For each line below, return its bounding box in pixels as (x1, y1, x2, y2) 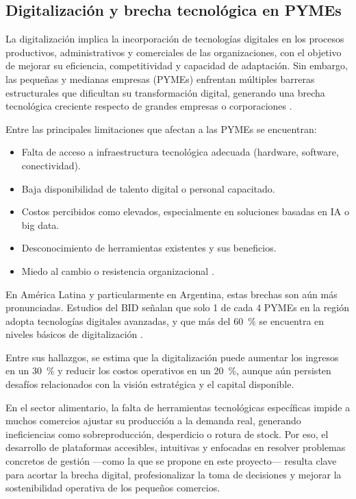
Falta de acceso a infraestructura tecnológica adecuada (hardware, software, (21, 145, 339, 159)
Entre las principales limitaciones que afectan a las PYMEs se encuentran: (5, 121, 317, 136)
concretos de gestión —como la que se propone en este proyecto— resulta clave (5, 454, 337, 468)
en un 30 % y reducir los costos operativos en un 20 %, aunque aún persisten (5, 363, 331, 378)
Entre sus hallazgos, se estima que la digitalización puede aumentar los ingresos (5, 350, 339, 364)
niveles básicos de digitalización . (5, 327, 143, 341)
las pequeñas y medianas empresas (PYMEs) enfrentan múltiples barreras (5, 71, 315, 86)
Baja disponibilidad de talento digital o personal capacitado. (21, 181, 275, 195)
